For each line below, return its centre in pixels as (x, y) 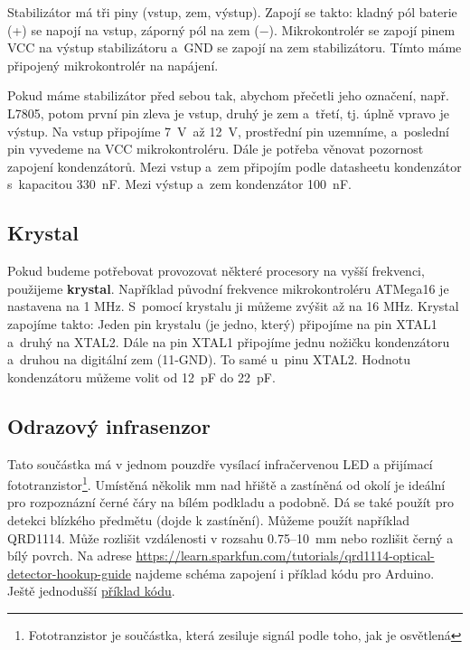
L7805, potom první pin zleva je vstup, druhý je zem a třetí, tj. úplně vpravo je (228, 113)
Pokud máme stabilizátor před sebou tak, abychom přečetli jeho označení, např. (228, 95)
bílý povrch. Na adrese (70, 556)
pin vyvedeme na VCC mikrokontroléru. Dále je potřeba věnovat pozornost (216, 149)
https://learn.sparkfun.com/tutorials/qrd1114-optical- (285, 556)
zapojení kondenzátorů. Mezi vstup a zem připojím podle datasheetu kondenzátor (235, 166)
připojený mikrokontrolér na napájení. (113, 65)
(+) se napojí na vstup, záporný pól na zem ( (133, 29)
